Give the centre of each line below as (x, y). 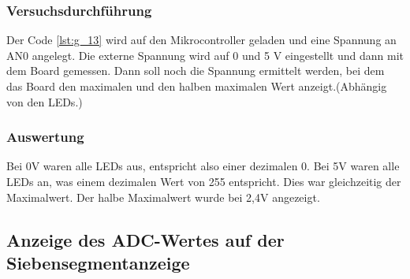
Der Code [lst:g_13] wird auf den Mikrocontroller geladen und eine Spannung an (201, 40)
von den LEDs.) (45, 101)
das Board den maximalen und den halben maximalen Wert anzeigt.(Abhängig (197, 86)
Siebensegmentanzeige (98, 262)
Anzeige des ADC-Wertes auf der (145, 239)
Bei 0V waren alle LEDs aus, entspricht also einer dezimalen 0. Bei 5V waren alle (203, 166)
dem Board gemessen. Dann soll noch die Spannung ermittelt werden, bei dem (196, 71)
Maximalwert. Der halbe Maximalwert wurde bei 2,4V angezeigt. (163, 197)
